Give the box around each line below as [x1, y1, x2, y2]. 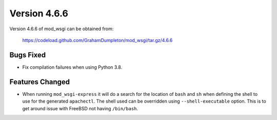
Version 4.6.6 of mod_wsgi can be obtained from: [9, 26, 114, 32]
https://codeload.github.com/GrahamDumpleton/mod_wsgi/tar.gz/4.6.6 [22, 37, 173, 43]
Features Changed [9, 77, 70, 86]
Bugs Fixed [9, 50, 46, 59]
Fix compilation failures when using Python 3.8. [22, 64, 123, 70]
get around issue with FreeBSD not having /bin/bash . [22, 105, 138, 111]
